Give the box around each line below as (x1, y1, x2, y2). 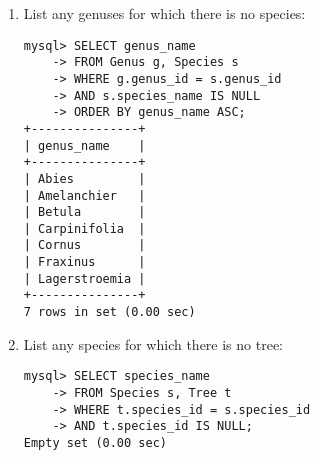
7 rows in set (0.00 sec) (23, 305, 196, 320)
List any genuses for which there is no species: (23, 3, 306, 23)
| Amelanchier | (23, 188, 146, 203)
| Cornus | (23, 238, 146, 253)
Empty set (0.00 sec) (23, 435, 167, 450)
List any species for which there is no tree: (23, 333, 283, 354)
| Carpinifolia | (23, 221, 146, 236)
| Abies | (23, 171, 146, 186)
